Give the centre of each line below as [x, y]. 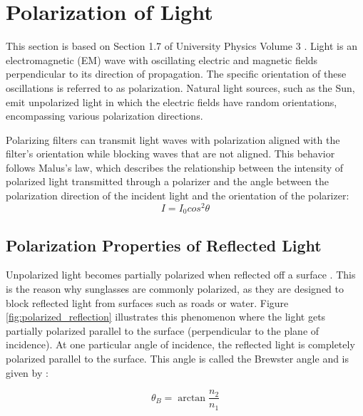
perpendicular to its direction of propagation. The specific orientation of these [176, 74]
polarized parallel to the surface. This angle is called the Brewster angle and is [178, 358]
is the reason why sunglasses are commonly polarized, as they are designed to [175, 288]
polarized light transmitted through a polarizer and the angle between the [167, 181]
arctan [192, 398]
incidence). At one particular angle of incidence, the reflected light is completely [180, 344]
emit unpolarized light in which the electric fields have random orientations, [172, 102]
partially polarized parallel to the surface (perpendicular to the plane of [163, 330]
